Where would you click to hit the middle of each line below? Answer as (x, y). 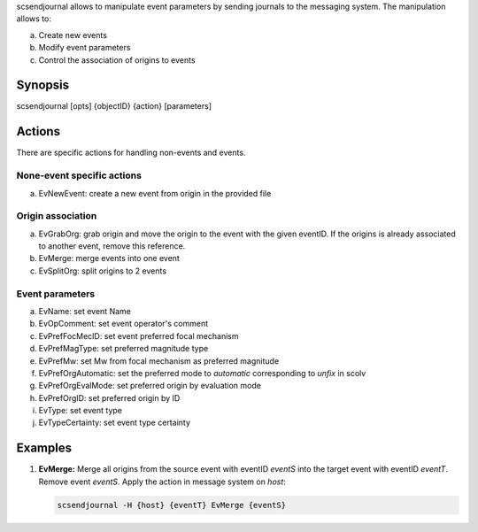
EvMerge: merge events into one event (109, 258)
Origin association (57, 216)
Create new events (73, 35)
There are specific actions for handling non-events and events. (131, 153)
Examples (44, 448)
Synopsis (43, 85)
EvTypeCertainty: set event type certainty (114, 423)
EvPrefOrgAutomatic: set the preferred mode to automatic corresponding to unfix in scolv (202, 373)
